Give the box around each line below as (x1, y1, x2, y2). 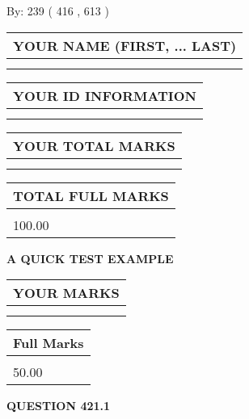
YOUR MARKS (13, 283, 120, 303)
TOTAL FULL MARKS (13, 186, 169, 205)
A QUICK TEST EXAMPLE (6, 249, 174, 266)
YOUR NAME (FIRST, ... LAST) (13, 36, 237, 55)
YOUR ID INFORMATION (13, 86, 196, 105)
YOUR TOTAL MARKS (13, 136, 175, 155)
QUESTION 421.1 (6, 397, 111, 414)
